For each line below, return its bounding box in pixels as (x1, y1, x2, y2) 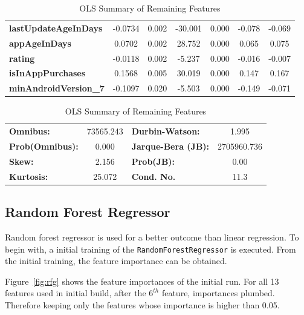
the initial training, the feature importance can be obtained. (5, 254, 227, 267)
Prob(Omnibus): (9, 140, 79, 152)
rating (9, 51, 35, 64)
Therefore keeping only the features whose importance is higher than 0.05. (5, 299, 280, 311)
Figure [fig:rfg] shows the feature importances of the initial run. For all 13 (5, 274, 279, 287)
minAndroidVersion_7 (9, 82, 105, 94)
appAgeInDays (9, 36, 71, 49)
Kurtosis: (9, 170, 48, 182)
